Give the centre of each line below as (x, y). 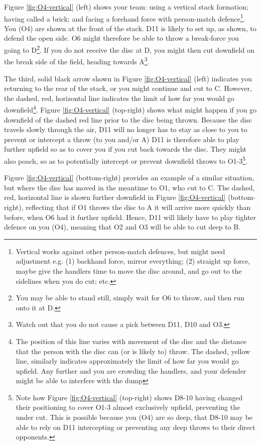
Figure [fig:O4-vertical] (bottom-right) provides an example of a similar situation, (129, 178)
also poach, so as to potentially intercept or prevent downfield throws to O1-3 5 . (126, 160)
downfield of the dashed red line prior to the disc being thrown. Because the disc (128, 119)
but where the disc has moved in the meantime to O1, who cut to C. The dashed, (129, 187)
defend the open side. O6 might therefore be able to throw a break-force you (121, 38)
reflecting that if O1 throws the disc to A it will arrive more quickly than (138, 207)
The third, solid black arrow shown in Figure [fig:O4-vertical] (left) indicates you (128, 78)
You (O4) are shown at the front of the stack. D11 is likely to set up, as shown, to (130, 28)
